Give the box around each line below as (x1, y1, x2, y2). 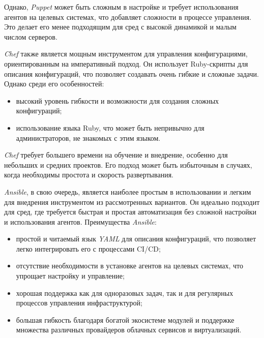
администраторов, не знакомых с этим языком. (16, 132, 161, 143)
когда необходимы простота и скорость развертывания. (4, 169, 173, 180)
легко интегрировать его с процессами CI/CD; (16, 243, 161, 254)
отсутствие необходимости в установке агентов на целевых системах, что (16, 260, 244, 271)
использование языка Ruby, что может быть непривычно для (16, 122, 204, 133)
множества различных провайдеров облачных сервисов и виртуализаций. (16, 324, 242, 335)
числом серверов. (4, 31, 57, 42)
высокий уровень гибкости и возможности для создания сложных (16, 95, 219, 106)
